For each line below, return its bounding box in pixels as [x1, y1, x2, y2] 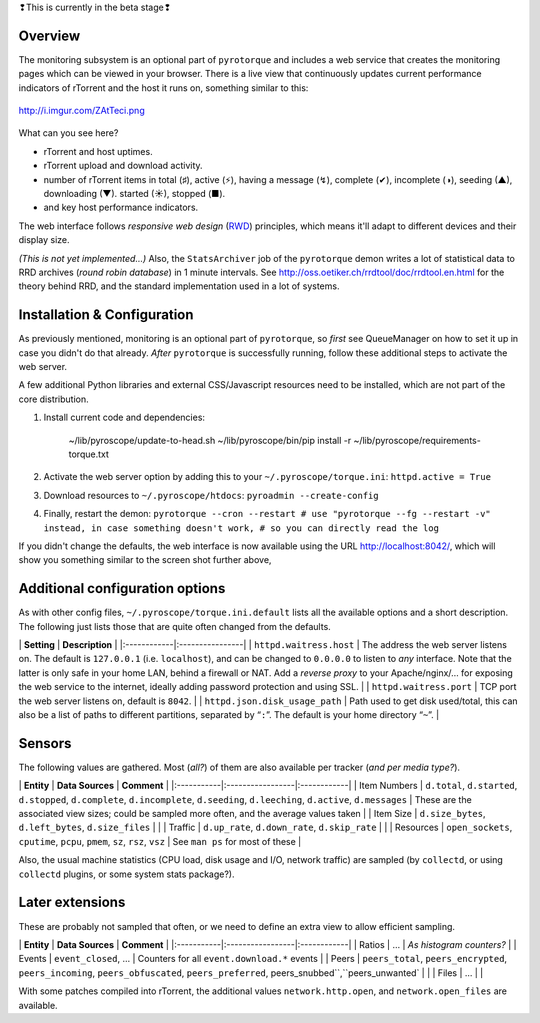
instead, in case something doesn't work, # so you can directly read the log [43, 522, 440, 534]
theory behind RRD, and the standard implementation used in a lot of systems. [18, 280, 340, 292]
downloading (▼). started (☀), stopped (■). [43, 188, 226, 200]
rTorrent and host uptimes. [43, 145, 154, 157]
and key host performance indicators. [43, 201, 199, 214]
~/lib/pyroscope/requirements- [353, 434, 482, 446]
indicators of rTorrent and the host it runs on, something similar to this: [18, 81, 309, 94]
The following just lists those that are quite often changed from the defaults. [18, 620, 332, 632]
